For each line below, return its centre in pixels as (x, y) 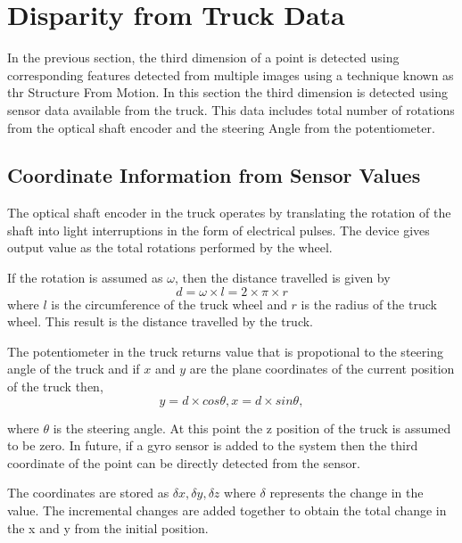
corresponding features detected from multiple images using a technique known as (231, 74)
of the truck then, (55, 387)
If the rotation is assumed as (85, 278)
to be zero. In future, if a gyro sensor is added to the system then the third (213, 445)
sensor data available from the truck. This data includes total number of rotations (231, 109)
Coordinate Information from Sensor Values (214, 175)
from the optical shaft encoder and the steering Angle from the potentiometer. (221, 127)
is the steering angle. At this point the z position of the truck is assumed (252, 428)
